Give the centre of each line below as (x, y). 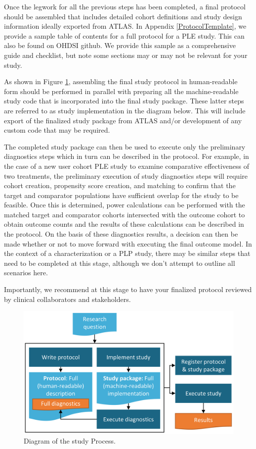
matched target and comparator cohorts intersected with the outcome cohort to (125, 214)
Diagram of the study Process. (70, 441)
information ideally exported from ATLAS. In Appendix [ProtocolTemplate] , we (125, 26)
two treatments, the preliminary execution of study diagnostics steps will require (126, 175)
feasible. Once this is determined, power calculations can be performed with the (125, 205)
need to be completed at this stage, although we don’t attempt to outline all (120, 263)
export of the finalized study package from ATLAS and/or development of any (123, 120)
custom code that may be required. (57, 130)
